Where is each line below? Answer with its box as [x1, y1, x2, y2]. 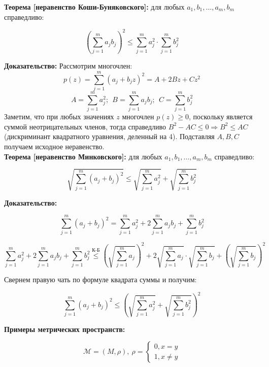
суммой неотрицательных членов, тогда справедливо [4, 121, 166, 131]
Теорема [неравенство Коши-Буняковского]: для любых [4, 2, 185, 12]
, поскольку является [188, 111, 253, 122]
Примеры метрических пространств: [4, 323, 125, 334]
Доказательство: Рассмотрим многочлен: [4, 60, 132, 71]
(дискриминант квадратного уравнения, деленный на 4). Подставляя [4, 131, 215, 142]
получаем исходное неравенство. [4, 141, 105, 152]
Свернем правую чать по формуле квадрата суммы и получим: [4, 274, 197, 285]
